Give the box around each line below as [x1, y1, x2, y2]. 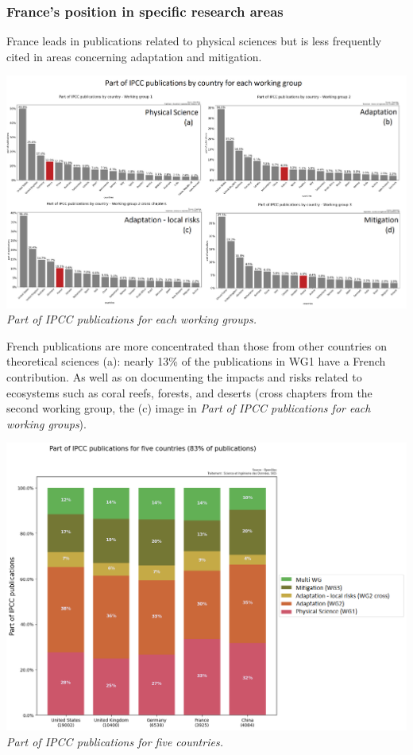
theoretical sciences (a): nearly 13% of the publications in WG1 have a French [6, 353, 386, 370]
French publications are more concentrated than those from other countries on [6, 337, 388, 354]
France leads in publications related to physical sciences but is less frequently [6, 33, 382, 49]
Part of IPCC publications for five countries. [6, 733, 223, 749]
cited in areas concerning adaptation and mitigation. [6, 48, 262, 64]
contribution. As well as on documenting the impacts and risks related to [6, 368, 362, 385]
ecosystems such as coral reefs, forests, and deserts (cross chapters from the [6, 384, 372, 401]
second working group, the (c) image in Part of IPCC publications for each [6, 400, 371, 416]
